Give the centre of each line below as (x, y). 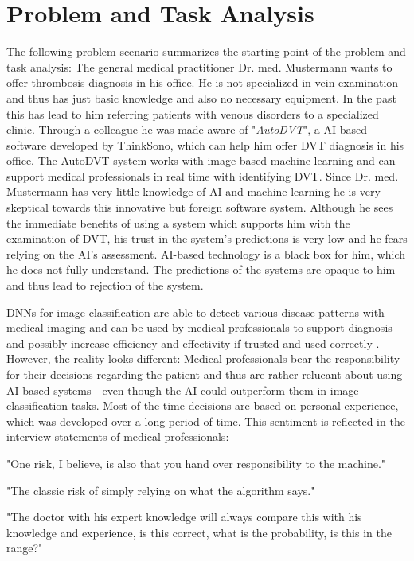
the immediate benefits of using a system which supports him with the (178, 222)
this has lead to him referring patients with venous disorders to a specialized (193, 113)
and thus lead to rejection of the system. (105, 285)
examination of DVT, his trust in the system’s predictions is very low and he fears (207, 238)
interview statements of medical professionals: (118, 436)
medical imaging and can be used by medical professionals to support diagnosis (199, 327)
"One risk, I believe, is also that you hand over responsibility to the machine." (196, 463)
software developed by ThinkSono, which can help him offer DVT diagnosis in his (205, 144)
